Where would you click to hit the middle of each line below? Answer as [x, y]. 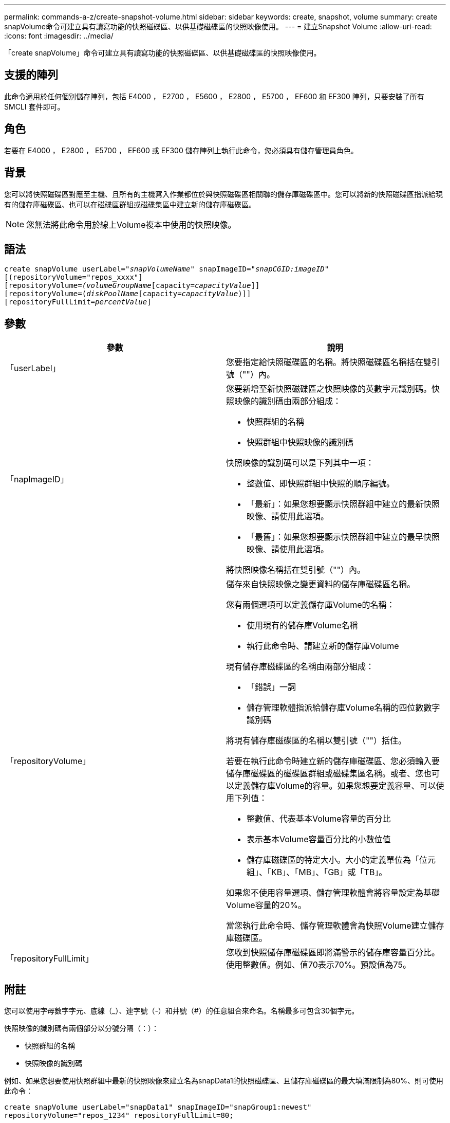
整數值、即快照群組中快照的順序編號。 [321, 484]
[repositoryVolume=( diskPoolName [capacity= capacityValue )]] [128, 294]
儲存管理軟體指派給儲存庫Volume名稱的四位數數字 [343, 708]
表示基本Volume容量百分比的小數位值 [319, 839]
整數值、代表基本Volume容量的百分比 [319, 819]
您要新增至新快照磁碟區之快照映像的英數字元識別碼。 [329, 389]
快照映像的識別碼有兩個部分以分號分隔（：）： [81, 1028]
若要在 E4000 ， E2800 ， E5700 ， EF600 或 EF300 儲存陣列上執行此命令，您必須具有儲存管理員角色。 [181, 150]
